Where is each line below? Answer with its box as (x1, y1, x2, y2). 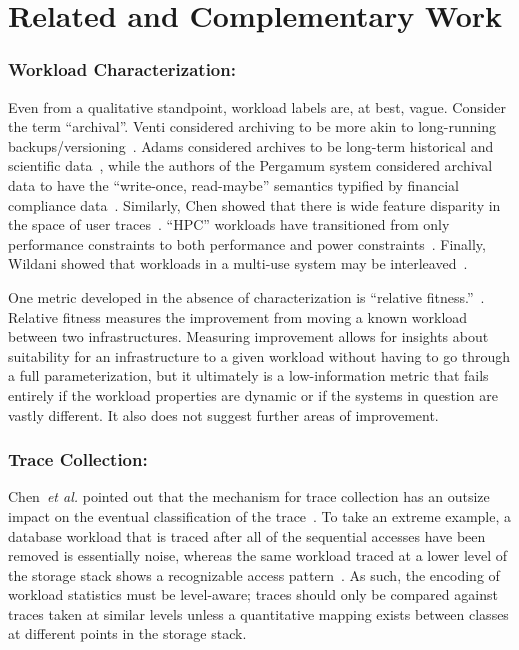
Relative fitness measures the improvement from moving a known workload (8, 306, 468, 327)
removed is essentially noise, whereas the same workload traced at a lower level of (8, 545, 508, 566)
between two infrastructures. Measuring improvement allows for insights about (8, 326, 489, 347)
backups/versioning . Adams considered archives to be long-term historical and (8, 135, 494, 156)
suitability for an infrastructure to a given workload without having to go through (8, 345, 511, 366)
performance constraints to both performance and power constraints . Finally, (8, 233, 486, 254)
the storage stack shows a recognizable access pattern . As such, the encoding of (8, 564, 500, 585)
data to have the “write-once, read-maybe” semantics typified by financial (8, 174, 459, 195)
